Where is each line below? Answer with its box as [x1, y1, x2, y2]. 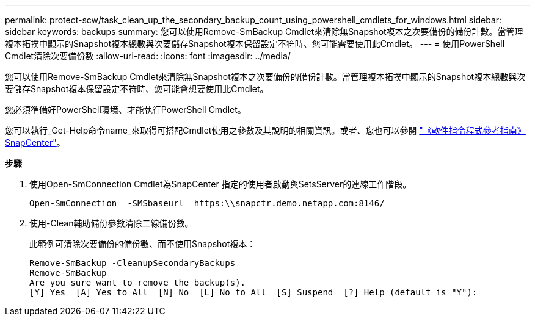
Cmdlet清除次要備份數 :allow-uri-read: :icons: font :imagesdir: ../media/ [5, 51, 291, 61]
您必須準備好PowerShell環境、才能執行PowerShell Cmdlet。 [5, 104, 246, 115]
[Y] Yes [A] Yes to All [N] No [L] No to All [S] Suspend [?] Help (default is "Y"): [29, 287, 478, 297]
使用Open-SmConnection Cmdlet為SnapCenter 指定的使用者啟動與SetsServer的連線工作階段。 [29, 179, 412, 189]
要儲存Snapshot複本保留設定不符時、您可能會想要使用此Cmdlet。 [5, 84, 269, 94]
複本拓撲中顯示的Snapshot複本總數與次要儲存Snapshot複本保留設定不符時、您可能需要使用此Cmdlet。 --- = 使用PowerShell [5, 38, 505, 49]
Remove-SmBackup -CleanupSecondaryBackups [29, 258, 236, 268]
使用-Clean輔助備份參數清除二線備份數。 [29, 218, 194, 228]
